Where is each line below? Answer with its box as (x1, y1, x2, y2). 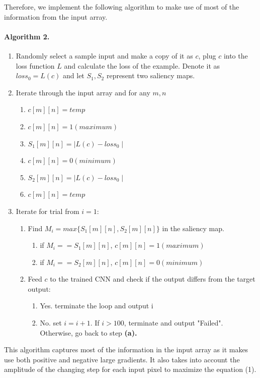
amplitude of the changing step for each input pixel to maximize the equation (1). (4, 364, 256, 374)
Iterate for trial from (16, 205, 79, 216)
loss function (16, 60, 55, 71)
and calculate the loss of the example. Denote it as (64, 60, 220, 71)
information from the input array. (4, 11, 108, 22)
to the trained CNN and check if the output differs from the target (50, 274, 255, 284)
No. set (40, 317, 62, 328)
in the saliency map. (162, 223, 224, 233)
